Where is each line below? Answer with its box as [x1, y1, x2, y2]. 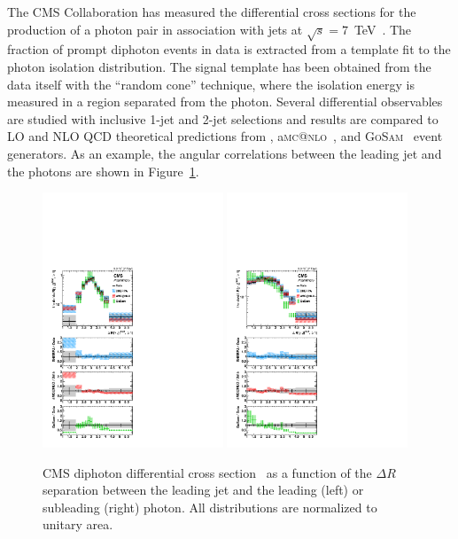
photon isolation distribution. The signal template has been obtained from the [7, 57, 431, 75]
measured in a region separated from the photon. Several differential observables [7, 92, 443, 111]
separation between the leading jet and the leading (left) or [43, 480, 364, 499]
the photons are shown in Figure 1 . [7, 161, 199, 180]
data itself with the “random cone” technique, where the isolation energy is [7, 74, 415, 93]
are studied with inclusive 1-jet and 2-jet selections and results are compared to [7, 109, 439, 128]
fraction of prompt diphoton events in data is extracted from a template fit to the [7, 40, 451, 59]
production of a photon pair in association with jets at [7, 20, 303, 38]
